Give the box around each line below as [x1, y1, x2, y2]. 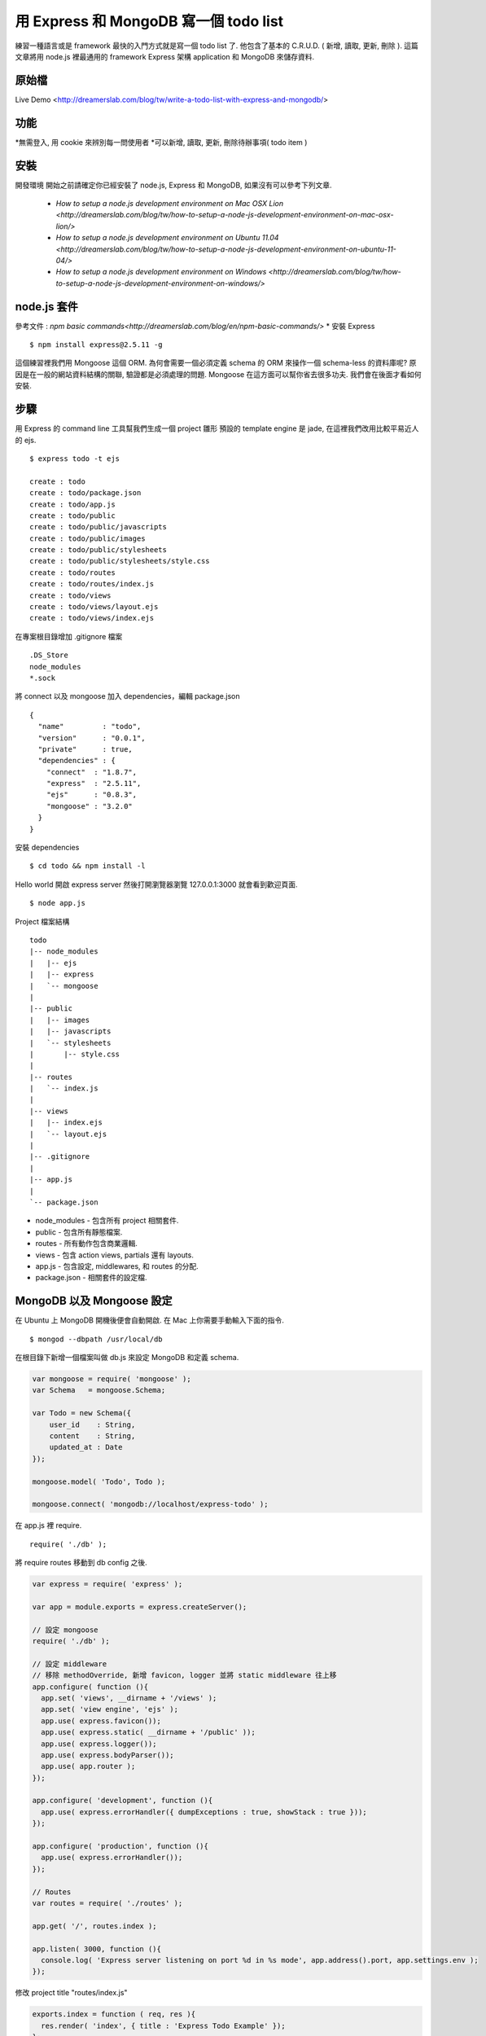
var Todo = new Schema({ [32, 1409, 132, 1418]
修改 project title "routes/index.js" [15, 1988, 128, 1998]
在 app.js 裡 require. [15, 1520, 82, 1530]
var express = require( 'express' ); [32, 1580, 183, 1589]
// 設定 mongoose [32, 1625, 99, 1635]
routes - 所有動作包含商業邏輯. [35, 1239, 138, 1248]
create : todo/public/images [29, 533, 146, 543]
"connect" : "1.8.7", [46, 767, 138, 777]
